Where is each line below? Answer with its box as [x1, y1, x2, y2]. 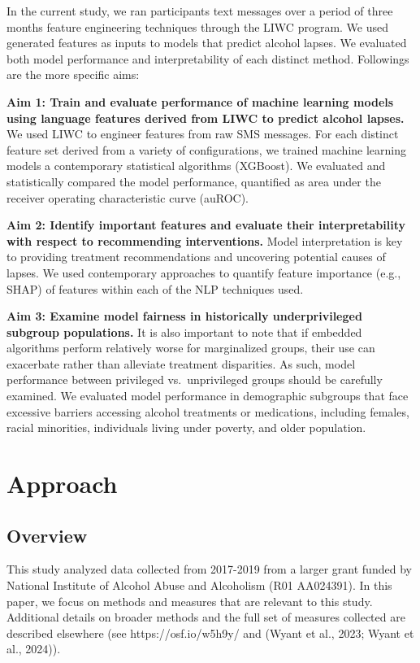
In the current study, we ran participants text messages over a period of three [6, 2, 393, 19]
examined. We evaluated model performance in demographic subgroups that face [6, 387, 409, 404]
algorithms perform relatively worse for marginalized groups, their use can [6, 339, 375, 356]
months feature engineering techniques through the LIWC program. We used [6, 18, 389, 35]
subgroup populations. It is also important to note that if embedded [6, 323, 362, 340]
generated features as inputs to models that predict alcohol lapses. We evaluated [6, 34, 407, 51]
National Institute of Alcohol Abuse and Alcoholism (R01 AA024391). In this [6, 577, 392, 594]
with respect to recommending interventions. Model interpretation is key [6, 232, 403, 249]
